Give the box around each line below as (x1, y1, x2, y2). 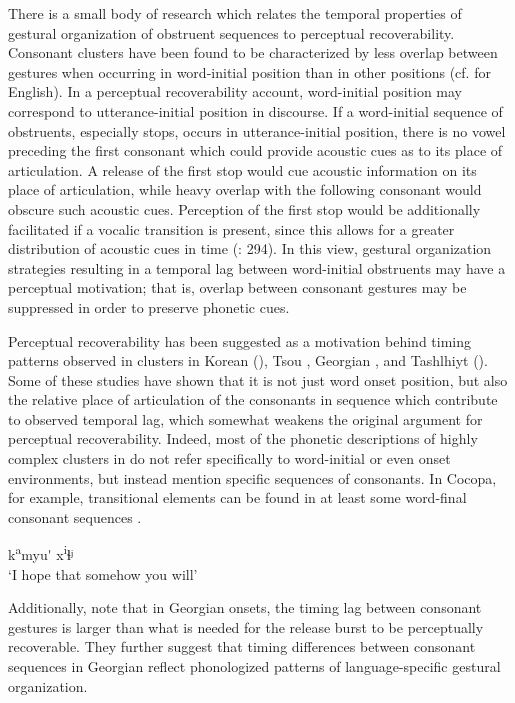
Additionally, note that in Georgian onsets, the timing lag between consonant (8, 597, 482, 618)
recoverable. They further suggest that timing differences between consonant (8, 636, 476, 657)
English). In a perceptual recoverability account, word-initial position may (8, 81, 462, 102)
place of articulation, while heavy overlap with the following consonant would (8, 179, 482, 200)
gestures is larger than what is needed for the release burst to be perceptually (8, 616, 484, 637)
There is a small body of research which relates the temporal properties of (8, 3, 462, 23)
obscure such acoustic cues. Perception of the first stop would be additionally (8, 198, 481, 219)
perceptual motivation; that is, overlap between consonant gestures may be (8, 277, 467, 298)
